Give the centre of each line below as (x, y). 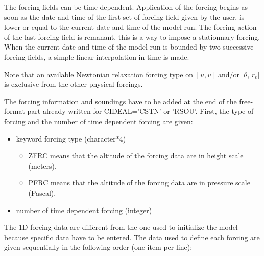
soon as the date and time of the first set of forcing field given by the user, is (124, 17)
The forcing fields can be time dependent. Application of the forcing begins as (126, 7)
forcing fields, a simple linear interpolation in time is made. (97, 56)
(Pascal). (42, 192)
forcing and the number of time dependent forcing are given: (99, 121)
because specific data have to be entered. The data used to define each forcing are (132, 237)
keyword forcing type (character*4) (71, 138)
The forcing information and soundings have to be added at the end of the (121, 101)
